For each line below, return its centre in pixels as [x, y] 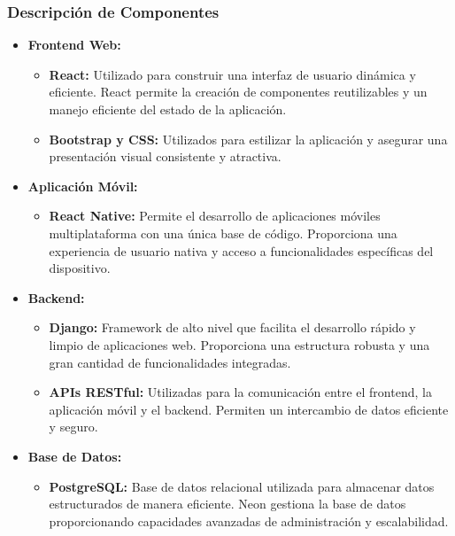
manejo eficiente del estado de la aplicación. [168, 109]
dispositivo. [80, 268]
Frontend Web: [74, 45]
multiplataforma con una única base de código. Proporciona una [223, 233]
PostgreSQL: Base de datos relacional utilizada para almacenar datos [242, 486]
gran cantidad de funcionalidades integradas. [170, 362]
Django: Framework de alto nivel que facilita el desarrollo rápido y [232, 327]
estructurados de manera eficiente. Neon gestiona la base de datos [227, 504]
